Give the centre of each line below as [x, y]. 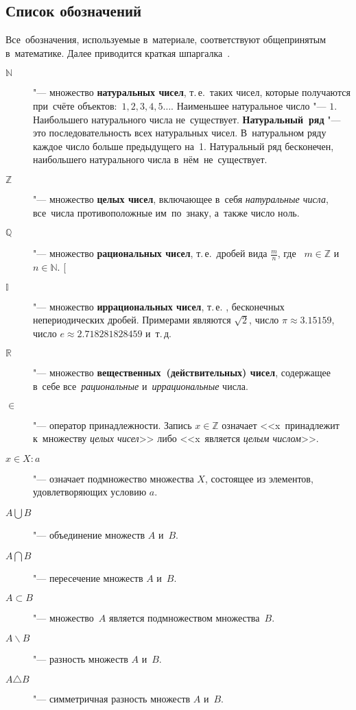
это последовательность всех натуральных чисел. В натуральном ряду [180, 133]
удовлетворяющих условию [90, 492]
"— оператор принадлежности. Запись [112, 425]
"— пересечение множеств [88, 577]
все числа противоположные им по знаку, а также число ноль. [166, 212]
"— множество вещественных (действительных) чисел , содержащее [182, 372]
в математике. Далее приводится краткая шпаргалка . [118, 52]
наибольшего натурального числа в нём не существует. [150, 159]
